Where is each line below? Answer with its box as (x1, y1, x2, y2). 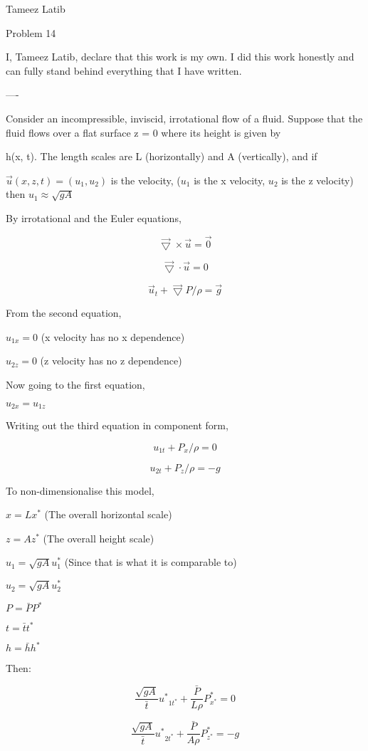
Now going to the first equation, (6, 377, 145, 392)
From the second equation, (6, 305, 122, 320)
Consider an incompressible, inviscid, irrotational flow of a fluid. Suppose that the (6, 110, 363, 125)
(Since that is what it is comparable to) (64, 555, 237, 569)
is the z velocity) (281, 172, 354, 187)
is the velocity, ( (110, 172, 181, 187)
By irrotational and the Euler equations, (6, 210, 182, 225)
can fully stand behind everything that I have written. (6, 63, 242, 78)
